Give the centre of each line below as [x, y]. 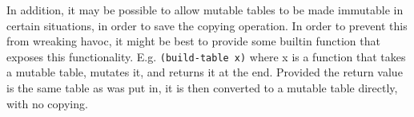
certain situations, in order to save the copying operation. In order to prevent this [207, 25]
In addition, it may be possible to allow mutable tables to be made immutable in [205, 10]
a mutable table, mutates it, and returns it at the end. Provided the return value [205, 72]
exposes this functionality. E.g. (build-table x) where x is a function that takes [206, 56]
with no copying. [47, 103]
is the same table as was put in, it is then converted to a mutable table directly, [202, 88]
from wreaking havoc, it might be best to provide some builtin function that [193, 41]
